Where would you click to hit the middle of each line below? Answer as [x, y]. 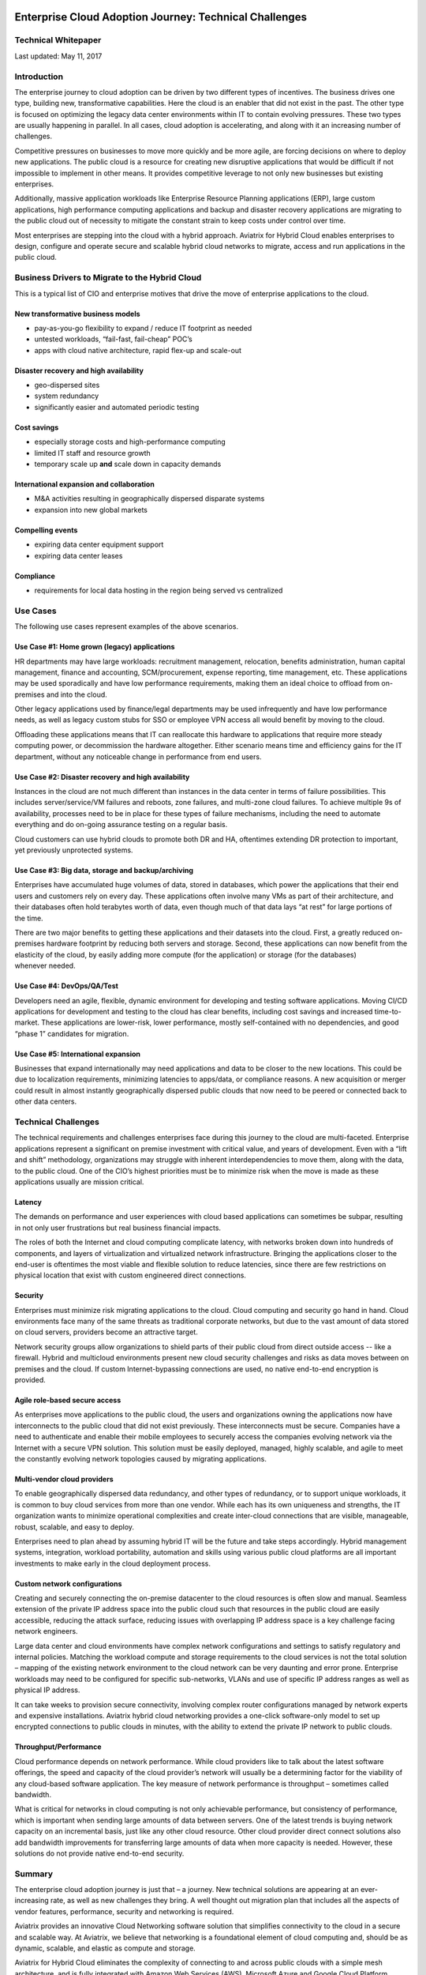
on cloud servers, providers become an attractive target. [106, 1332]
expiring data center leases [78, 555]
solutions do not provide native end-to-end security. [99, 1853]
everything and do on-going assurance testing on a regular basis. [121, 825]
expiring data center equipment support [99, 544]
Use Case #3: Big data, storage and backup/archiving [104, 870]
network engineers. [46, 1631]
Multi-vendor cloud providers [64, 1479]
